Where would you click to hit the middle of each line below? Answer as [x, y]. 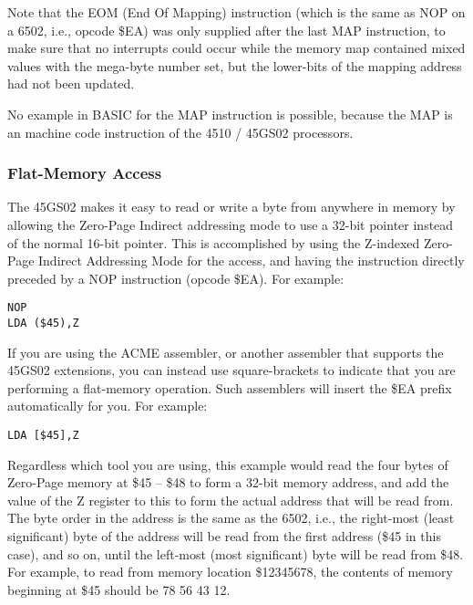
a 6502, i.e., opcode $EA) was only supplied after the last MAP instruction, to [226, 30]
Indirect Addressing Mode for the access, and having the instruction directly [252, 261]
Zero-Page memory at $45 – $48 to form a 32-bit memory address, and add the [228, 482]
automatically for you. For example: [108, 406]
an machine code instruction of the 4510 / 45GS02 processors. [180, 132]
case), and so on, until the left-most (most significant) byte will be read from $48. [236, 553]
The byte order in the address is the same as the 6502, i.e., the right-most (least [231, 518]
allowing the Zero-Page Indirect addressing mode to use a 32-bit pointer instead [231, 224]
